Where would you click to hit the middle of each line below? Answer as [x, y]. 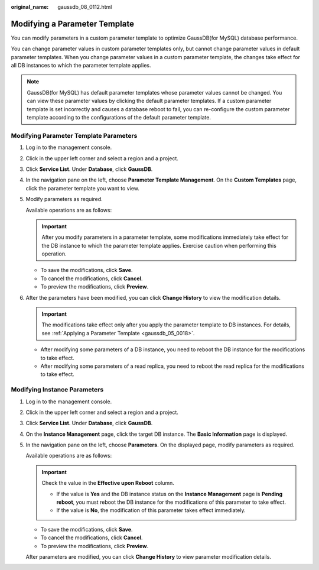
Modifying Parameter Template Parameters [74, 135]
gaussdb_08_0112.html [85, 7]
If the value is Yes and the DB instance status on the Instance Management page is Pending [170, 494]
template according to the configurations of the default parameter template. [119, 118]
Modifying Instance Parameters [57, 390]
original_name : [30, 7]
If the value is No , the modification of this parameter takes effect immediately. [151, 510]
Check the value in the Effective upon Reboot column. [108, 483]
